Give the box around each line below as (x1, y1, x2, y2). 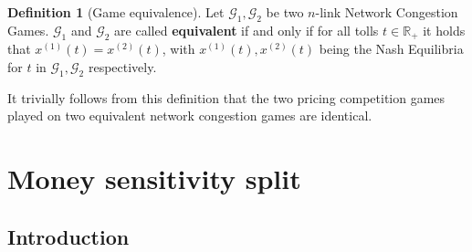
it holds (423, 20, 466, 39)
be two (266, 3, 304, 21)
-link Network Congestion (315, 3, 458, 21)
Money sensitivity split (7, 160, 301, 197)
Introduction (7, 222, 130, 250)
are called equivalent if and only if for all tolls (114, 20, 379, 39)
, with (162, 39, 195, 58)
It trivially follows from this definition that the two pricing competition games (7, 88, 446, 107)
